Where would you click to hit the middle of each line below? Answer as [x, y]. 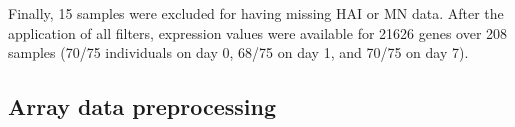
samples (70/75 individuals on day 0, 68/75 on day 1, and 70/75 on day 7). [238, 52]
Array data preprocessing [142, 106]
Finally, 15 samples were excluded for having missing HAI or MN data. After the [256, 13]
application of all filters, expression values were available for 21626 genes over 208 [258, 32]
